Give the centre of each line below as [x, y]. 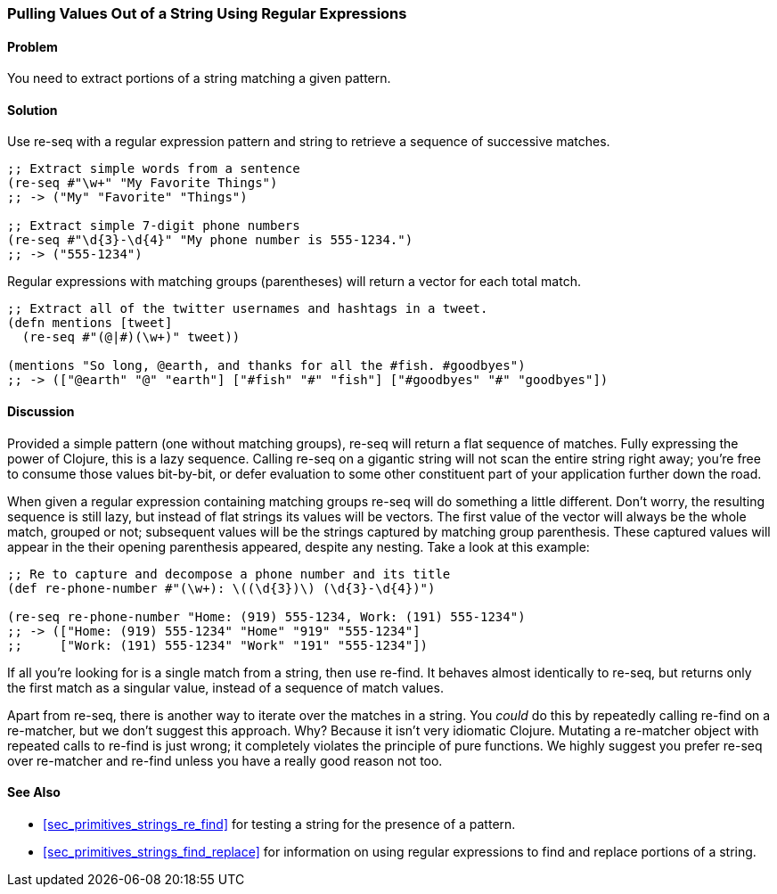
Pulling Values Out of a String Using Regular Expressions [207, 13]
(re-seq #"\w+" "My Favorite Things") [143, 183]
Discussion [41, 412]
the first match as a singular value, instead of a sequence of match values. [225, 687]
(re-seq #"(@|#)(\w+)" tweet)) [131, 337]
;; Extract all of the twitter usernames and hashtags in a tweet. [248, 309]
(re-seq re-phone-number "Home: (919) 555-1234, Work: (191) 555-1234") [266, 616]
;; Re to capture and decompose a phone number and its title [229, 574]
